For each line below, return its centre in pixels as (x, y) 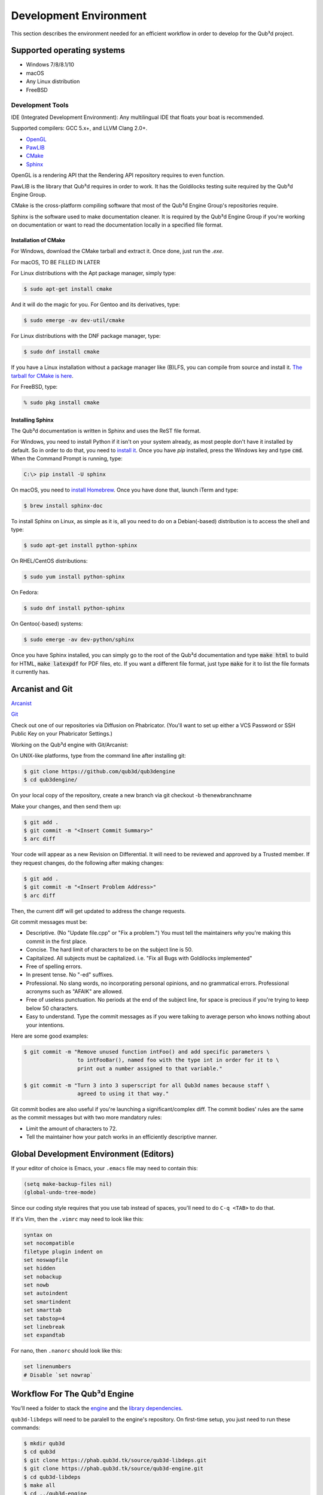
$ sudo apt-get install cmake (68, 289)
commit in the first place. (57, 941)
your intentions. (45, 1025)
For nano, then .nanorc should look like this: (67, 1351)
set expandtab (44, 1335)
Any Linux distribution (53, 81)
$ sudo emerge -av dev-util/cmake (74, 321)
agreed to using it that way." (123, 1093)
